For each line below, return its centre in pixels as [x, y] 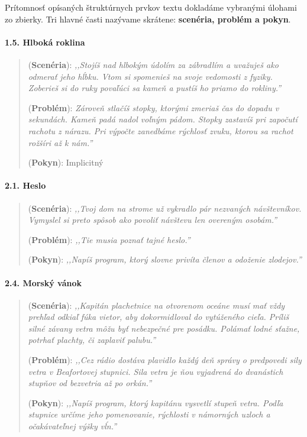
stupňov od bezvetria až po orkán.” [90, 383]
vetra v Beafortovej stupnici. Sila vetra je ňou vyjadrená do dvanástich [156, 371]
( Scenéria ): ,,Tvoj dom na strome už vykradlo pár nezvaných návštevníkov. [165, 208]
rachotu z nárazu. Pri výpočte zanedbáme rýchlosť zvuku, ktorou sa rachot [161, 130]
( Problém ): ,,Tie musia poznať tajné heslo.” [109, 239]
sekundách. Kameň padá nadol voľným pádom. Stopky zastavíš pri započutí [163, 119]
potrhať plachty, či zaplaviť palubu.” [92, 340]
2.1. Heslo [25, 185]
